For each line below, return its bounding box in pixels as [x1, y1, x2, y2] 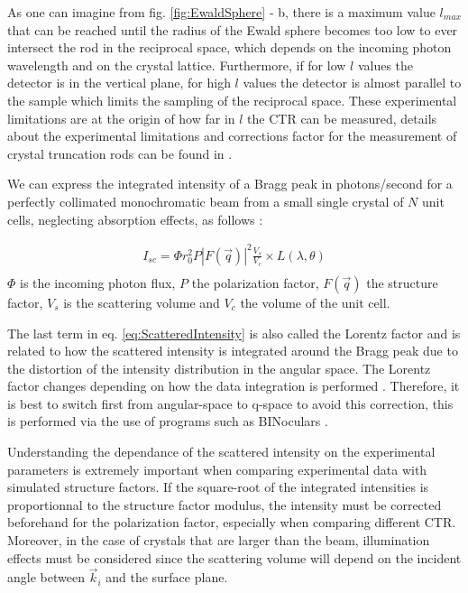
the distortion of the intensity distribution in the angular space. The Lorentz [7, 358, 431, 377]
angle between [7, 568, 85, 587]
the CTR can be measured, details [247, 108, 437, 127]
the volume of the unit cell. [240, 292, 390, 311]
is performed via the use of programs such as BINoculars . [7, 412, 328, 431]
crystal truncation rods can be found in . [7, 144, 233, 162]
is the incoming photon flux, [20, 273, 176, 292]
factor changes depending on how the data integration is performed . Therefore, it [7, 376, 460, 395]
